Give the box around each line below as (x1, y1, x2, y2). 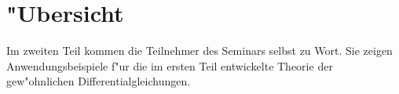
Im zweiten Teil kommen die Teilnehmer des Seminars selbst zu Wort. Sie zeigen (6, 42, 393, 59)
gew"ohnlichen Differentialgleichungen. (6, 73, 191, 89)
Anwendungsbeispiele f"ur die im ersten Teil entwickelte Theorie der (6, 57, 333, 74)
